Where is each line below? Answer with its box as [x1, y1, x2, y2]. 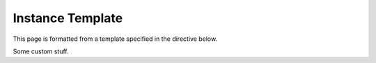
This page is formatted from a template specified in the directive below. [13, 35, 218, 43]
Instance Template [13, 10, 123, 26]
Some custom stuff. [13, 47, 69, 55]
